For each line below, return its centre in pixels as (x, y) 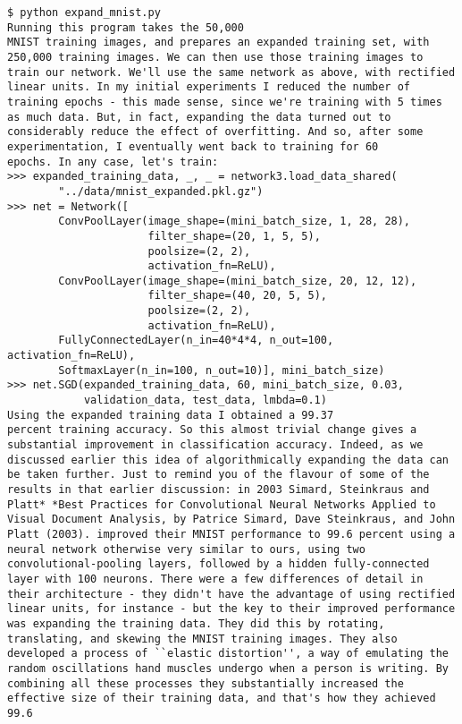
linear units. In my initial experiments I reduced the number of (209, 87)
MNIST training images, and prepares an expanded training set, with (218, 43)
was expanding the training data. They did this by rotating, (196, 623)
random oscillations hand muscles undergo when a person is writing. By (228, 668)
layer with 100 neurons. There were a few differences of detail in (215, 579)
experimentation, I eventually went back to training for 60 (193, 146)
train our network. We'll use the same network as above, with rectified (231, 72)
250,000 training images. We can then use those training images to (215, 57)
